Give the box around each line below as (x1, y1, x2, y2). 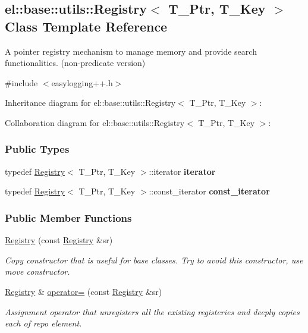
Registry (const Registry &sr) (5, 234, 113, 246)
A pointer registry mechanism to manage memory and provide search (5, 45, 257, 57)
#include (5, 76, 38, 89)
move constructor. (5, 265, 70, 278)
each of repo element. (5, 317, 82, 329)
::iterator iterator (149, 165, 216, 177)
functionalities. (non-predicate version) (5, 56, 146, 69)
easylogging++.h (51, 76, 113, 89)
